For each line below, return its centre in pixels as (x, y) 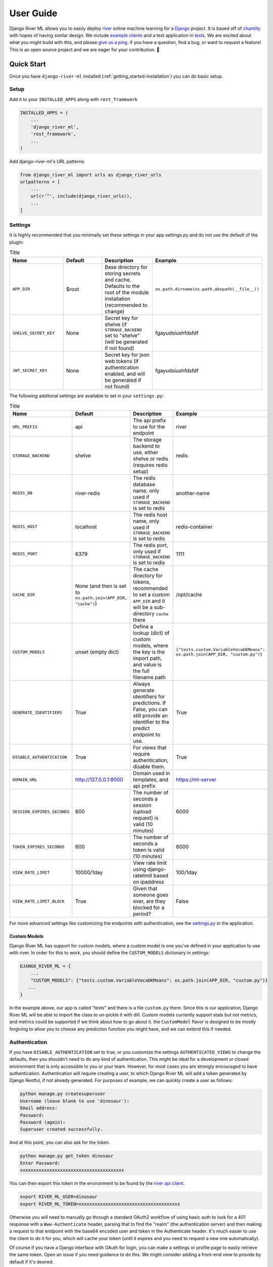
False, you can (150, 710)
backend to (147, 446)
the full (141, 671)
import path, (148, 658)
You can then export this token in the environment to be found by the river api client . (97, 1183)
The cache (146, 569)
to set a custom (151, 594)
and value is (147, 665)
